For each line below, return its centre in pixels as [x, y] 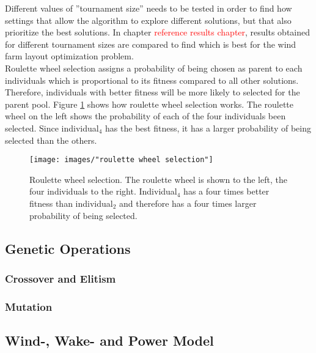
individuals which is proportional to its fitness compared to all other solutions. [152, 80]
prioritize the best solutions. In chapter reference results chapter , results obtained [158, 32]
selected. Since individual [52, 128]
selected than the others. [51, 140]
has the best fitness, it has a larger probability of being [208, 128]
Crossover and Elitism [61, 278]
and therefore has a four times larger [188, 203]
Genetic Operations [68, 248]
